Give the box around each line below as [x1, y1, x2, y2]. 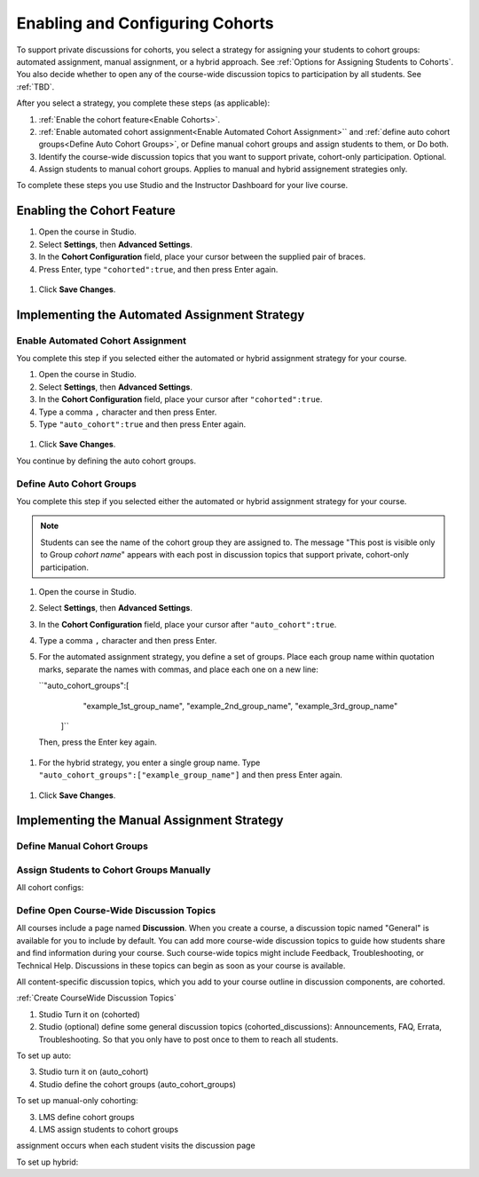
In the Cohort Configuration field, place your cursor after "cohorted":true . [38, 394, 323, 405]
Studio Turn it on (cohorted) [38, 1008, 141, 1020]
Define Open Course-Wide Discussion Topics [16, 904, 216, 917]
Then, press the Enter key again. [38, 737, 157, 747]
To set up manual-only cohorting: [16, 1095, 138, 1106]
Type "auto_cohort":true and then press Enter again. [38, 419, 247, 430]
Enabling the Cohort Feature [16, 203, 177, 218]
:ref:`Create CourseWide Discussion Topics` [16, 992, 177, 1003]
